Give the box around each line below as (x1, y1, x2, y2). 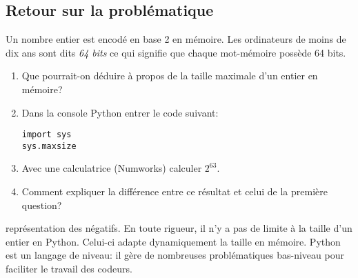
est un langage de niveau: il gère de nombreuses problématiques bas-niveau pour (6, 248, 344, 262)
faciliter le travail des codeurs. (6, 261, 132, 276)
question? (21, 197, 62, 212)
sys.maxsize (21, 141, 77, 151)
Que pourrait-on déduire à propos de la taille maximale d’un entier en (21, 68, 318, 83)
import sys (21, 130, 72, 140)
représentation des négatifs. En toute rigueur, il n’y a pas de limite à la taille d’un (6, 221, 352, 235)
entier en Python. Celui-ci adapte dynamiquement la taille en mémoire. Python (6, 234, 341, 248)
